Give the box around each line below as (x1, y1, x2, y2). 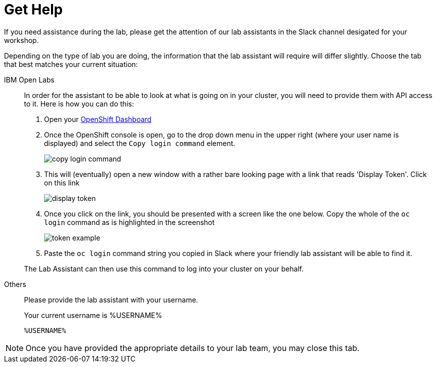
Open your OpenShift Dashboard (44, 114, 151, 123)
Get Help (4, 1, 63, 18)
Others (4, 279, 26, 288)
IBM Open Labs (4, 75, 54, 84)
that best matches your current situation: (4, 59, 138, 68)
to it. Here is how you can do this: (24, 99, 134, 108)
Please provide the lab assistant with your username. (24, 295, 198, 304)
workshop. (4, 35, 39, 44)
